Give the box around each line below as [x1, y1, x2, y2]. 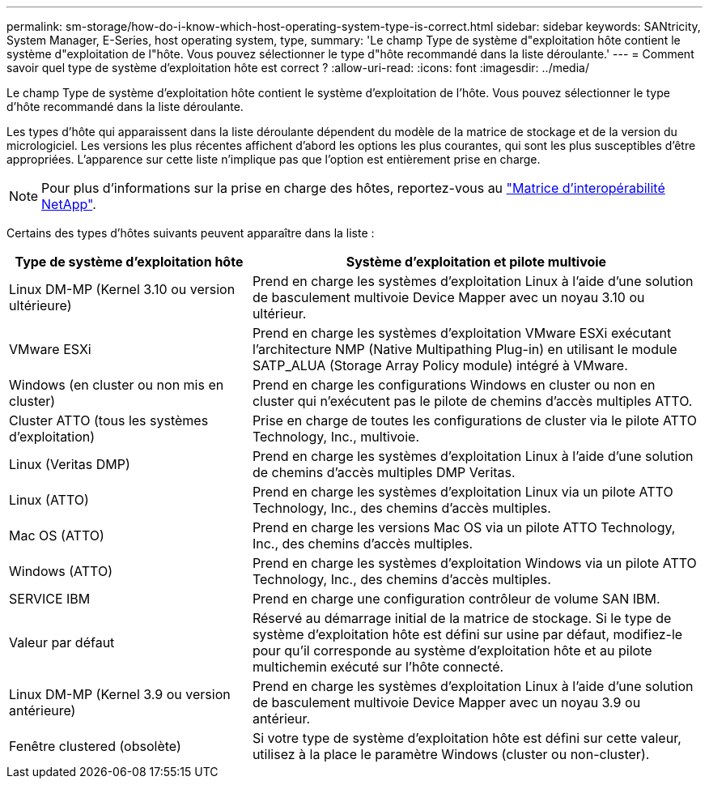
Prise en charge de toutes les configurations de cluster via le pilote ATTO [252, 412, 697, 429]
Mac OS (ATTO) [9, 527, 104, 544]
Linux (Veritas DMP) [9, 456, 130, 472]
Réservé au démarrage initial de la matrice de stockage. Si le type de [252, 610, 672, 626]
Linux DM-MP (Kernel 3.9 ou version [9, 686, 231, 702]
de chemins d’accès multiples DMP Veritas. [252, 464, 516, 480]
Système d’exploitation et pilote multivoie [346, 254, 607, 270]
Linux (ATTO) [9, 492, 89, 508]
